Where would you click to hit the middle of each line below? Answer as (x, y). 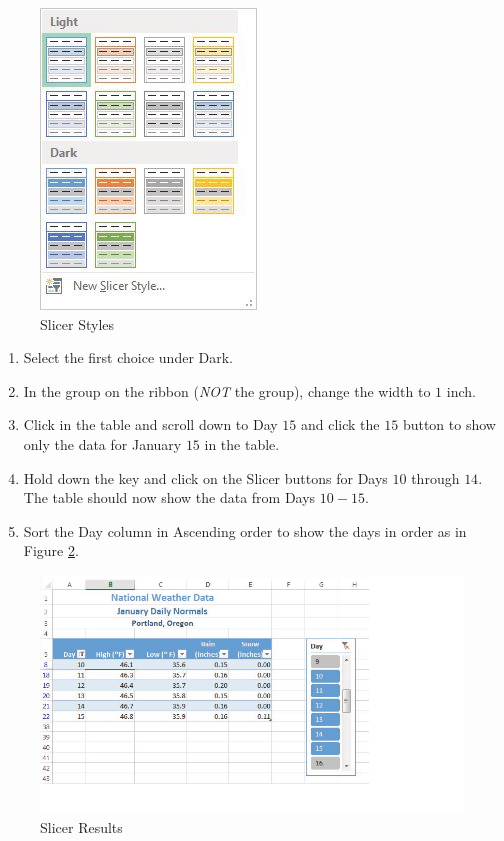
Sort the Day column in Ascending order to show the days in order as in (245, 530)
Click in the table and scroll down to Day (150, 424)
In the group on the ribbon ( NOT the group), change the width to (227, 390)
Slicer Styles (77, 323)
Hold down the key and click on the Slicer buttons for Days (205, 477)
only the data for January (102, 443)
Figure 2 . (51, 550)
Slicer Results (81, 826)
